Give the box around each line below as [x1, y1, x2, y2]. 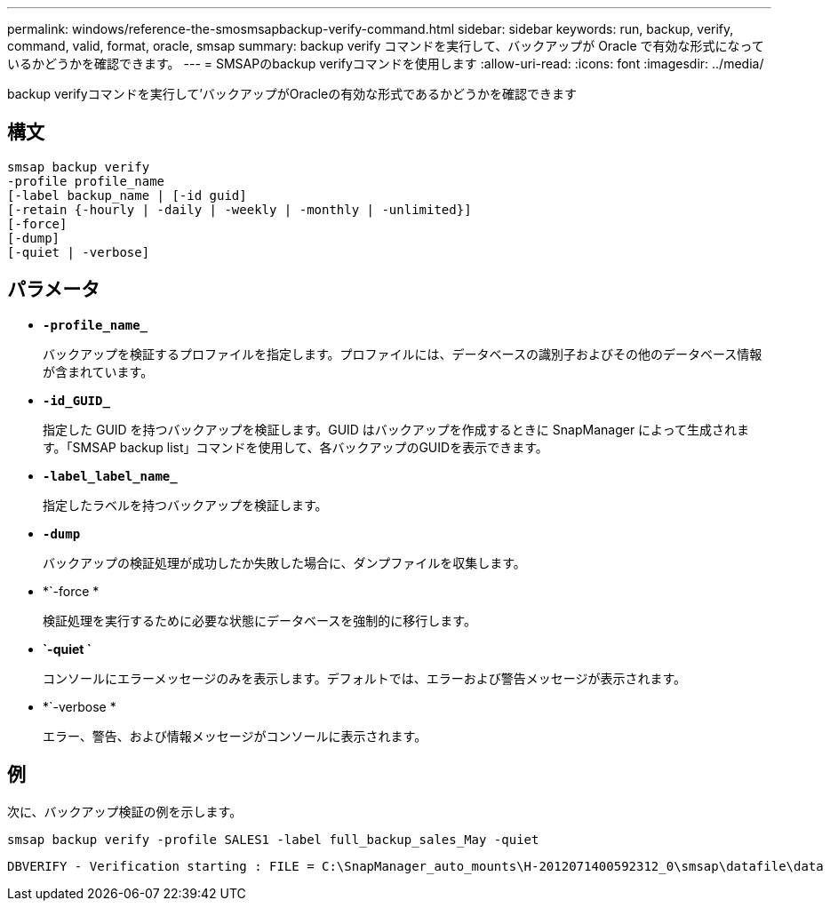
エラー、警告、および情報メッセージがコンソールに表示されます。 [43, 728, 427, 744]
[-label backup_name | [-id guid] [7, 187, 247, 203]
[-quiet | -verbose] [7, 244, 150, 259]
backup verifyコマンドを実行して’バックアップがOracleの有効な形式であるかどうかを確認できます [7, 86, 578, 101]
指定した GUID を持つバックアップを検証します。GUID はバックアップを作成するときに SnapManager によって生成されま [43, 421, 749, 437]
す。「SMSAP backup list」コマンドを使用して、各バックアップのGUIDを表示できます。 [43, 439, 548, 455]
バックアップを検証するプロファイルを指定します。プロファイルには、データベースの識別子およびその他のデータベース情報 [43, 346, 762, 362]
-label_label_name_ [43, 468, 178, 483]
